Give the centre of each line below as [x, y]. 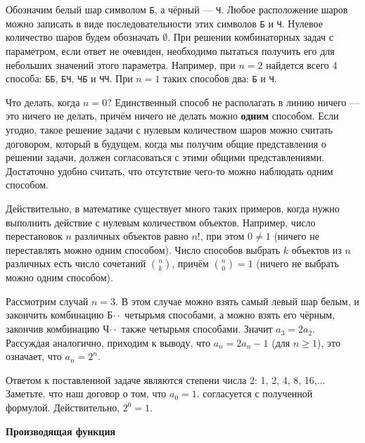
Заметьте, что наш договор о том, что [86, 393]
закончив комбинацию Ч [58, 329]
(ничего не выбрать [297, 263]
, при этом [222, 236]
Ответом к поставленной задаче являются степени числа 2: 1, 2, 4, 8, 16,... [166, 379]
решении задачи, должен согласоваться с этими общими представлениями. [165, 157]
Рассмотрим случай [47, 301]
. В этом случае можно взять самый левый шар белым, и [237, 301]
